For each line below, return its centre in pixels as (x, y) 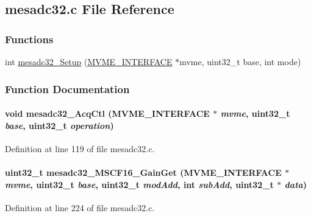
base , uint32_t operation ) (59, 125)
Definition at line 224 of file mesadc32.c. (80, 207)
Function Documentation (67, 89)
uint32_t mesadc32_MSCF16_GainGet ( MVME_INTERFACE (143, 172)
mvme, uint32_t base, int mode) (240, 61)
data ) (296, 184)
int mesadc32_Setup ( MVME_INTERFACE (89, 61)
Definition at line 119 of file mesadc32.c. (80, 148)
